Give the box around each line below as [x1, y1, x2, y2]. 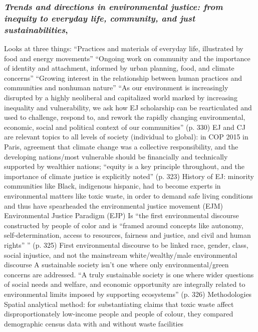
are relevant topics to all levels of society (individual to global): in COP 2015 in [4, 131, 248, 142]
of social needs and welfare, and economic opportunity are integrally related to [4, 279, 245, 289]
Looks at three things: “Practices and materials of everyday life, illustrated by [4, 43, 243, 54]
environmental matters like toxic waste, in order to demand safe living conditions [4, 190, 253, 201]
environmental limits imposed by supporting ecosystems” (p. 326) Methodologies [4, 288, 252, 299]
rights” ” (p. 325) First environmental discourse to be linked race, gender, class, [4, 239, 248, 250]
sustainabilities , [4, 23, 68, 36]
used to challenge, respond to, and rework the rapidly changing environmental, [4, 112, 245, 122]
